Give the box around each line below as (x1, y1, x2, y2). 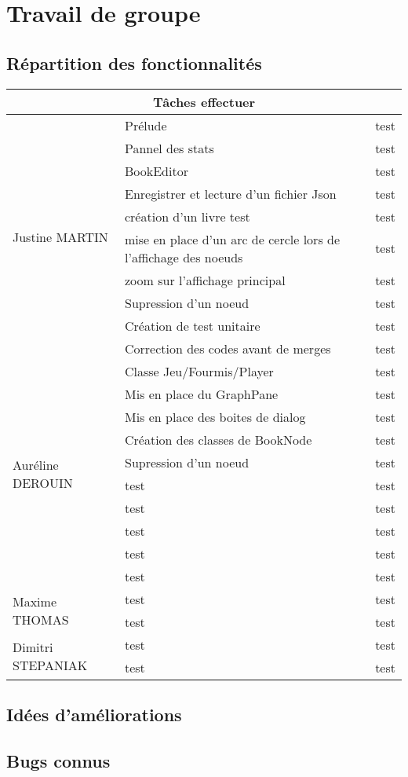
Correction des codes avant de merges (124, 339, 331, 357)
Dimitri (13, 637, 53, 656)
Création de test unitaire (124, 316, 260, 335)
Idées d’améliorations (6, 702, 182, 726)
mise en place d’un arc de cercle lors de (124, 229, 341, 248)
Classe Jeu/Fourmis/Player (124, 361, 274, 380)
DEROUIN (13, 473, 73, 492)
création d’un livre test (124, 207, 250, 225)
